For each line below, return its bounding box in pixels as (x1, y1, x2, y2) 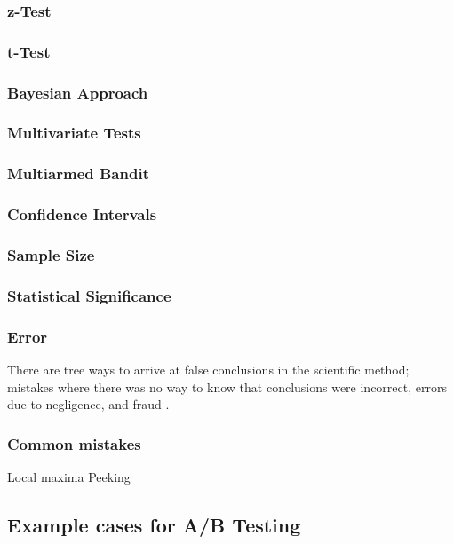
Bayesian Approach (7, 81, 148, 103)
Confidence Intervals (7, 203, 157, 225)
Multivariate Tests (7, 122, 141, 144)
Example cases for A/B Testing (7, 510, 301, 538)
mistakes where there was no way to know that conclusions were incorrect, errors (7, 377, 447, 396)
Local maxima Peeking (7, 467, 131, 485)
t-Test (7, 40, 51, 62)
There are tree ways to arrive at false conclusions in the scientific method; (7, 359, 410, 378)
